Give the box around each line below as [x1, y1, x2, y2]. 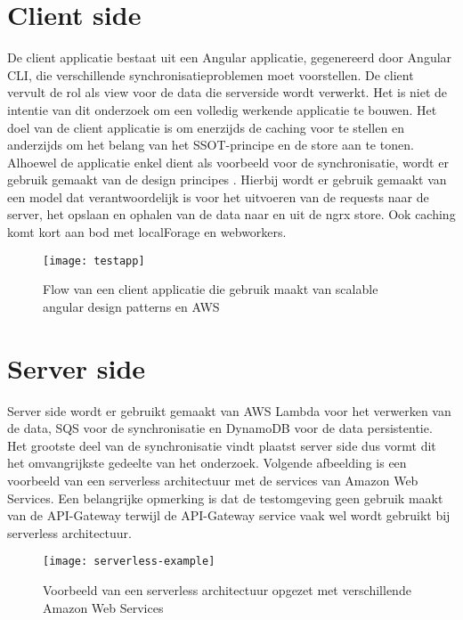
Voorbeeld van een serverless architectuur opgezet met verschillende [43, 581, 411, 600]
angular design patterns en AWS [43, 297, 220, 315]
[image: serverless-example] [43, 555, 215, 568]
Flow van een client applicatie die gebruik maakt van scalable [43, 280, 378, 298]
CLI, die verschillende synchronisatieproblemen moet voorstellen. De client [7, 65, 414, 84]
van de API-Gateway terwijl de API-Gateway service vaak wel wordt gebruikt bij [7, 506, 451, 525]
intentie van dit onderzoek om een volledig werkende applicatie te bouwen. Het [7, 100, 437, 118]
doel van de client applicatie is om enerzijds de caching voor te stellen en [7, 118, 404, 136]
